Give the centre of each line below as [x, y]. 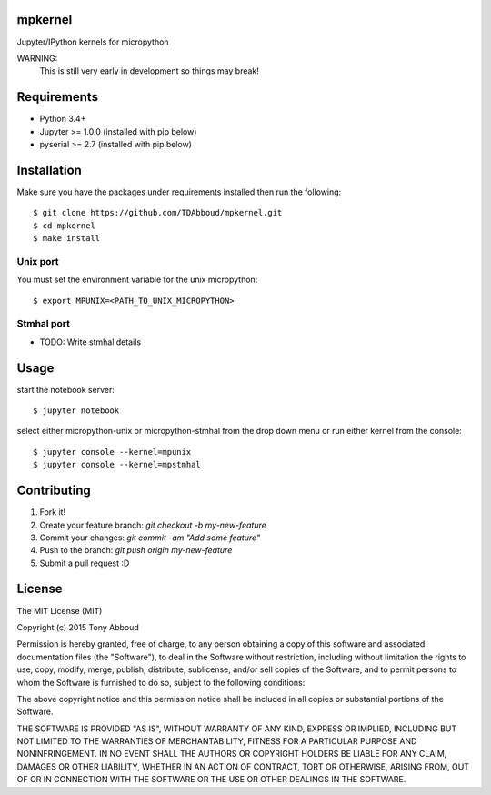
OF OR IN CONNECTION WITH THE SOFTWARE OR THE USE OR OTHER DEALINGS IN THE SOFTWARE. [211, 780]
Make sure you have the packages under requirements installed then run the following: [179, 192]
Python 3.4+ [63, 119]
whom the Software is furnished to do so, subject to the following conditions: [161, 682]
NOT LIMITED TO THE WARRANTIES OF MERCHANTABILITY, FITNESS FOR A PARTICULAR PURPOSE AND [217, 741]
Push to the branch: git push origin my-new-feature [136, 550]
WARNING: [37, 58]
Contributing [54, 491]
